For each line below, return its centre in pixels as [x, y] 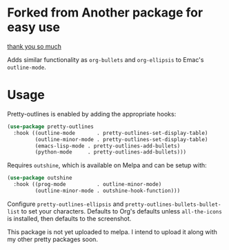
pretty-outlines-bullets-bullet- [173, 205]
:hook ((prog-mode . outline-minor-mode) [88, 185]
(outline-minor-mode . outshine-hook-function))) [108, 191]
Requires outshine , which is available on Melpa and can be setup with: [107, 165]
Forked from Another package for [105, 13]
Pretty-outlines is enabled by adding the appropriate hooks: [92, 114]
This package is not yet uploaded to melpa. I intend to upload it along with [112, 231]
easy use [34, 27]
